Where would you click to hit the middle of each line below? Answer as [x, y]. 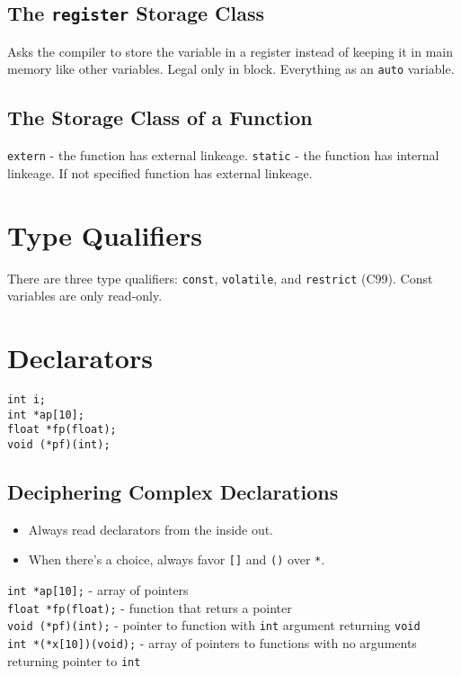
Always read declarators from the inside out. [151, 529]
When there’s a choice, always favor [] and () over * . [177, 559]
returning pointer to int [74, 660]
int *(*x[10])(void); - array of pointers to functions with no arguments [212, 643]
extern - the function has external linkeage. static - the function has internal [223, 155]
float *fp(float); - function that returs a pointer [150, 607]
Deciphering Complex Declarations [173, 491]
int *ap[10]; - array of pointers [98, 590]
